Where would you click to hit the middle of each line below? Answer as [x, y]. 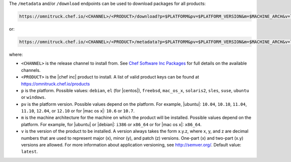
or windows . [33, 97]
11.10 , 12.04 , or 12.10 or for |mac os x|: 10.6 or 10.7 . [78, 111]
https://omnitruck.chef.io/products [56, 84]
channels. [31, 70]
